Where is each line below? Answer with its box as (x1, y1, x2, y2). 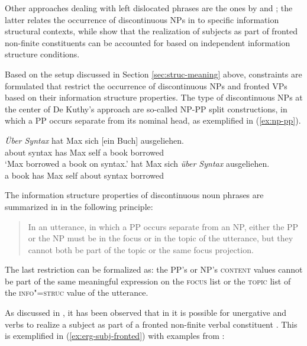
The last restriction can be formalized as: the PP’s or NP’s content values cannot (5, 263, 303, 276)
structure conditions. (5, 48, 80, 60)
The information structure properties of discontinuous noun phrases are (5, 189, 264, 201)
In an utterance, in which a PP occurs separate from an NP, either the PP (28, 220, 299, 232)
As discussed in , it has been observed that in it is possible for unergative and (5, 306, 287, 319)
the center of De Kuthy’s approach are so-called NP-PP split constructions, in (5, 102, 287, 115)
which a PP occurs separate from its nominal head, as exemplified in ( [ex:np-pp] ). (5, 114, 301, 127)
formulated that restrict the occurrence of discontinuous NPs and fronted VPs (5, 79, 287, 92)
